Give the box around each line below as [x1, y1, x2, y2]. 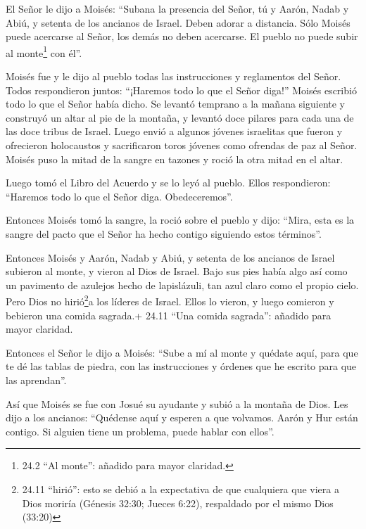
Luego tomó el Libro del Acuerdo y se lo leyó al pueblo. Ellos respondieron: [6, 175, 331, 190]
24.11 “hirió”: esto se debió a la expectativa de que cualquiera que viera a [22, 481, 339, 496]
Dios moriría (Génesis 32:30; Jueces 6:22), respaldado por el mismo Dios [22, 495, 334, 510]
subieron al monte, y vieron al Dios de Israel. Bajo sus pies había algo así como [6, 264, 348, 279]
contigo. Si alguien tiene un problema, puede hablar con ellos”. [6, 423, 274, 438]
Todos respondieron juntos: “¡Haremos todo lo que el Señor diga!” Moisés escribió [6, 82, 357, 97]
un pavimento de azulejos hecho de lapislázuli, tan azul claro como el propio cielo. [6, 277, 359, 292]
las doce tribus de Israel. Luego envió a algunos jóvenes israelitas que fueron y [6, 124, 343, 139]
